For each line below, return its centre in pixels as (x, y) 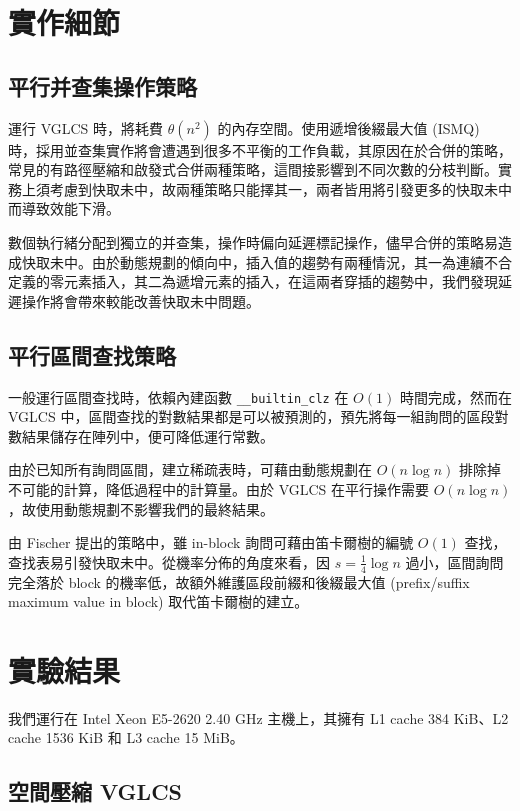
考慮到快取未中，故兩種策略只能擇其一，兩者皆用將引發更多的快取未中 (280, 188)
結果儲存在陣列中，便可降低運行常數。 (147, 435)
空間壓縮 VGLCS (95, 791)
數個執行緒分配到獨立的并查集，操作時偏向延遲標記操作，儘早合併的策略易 (253, 241)
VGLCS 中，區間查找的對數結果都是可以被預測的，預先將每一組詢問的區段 (251, 416)
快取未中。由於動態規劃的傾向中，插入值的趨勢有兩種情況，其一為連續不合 (266, 261)
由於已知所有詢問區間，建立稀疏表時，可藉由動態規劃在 (190, 469)
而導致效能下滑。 (64, 208)
